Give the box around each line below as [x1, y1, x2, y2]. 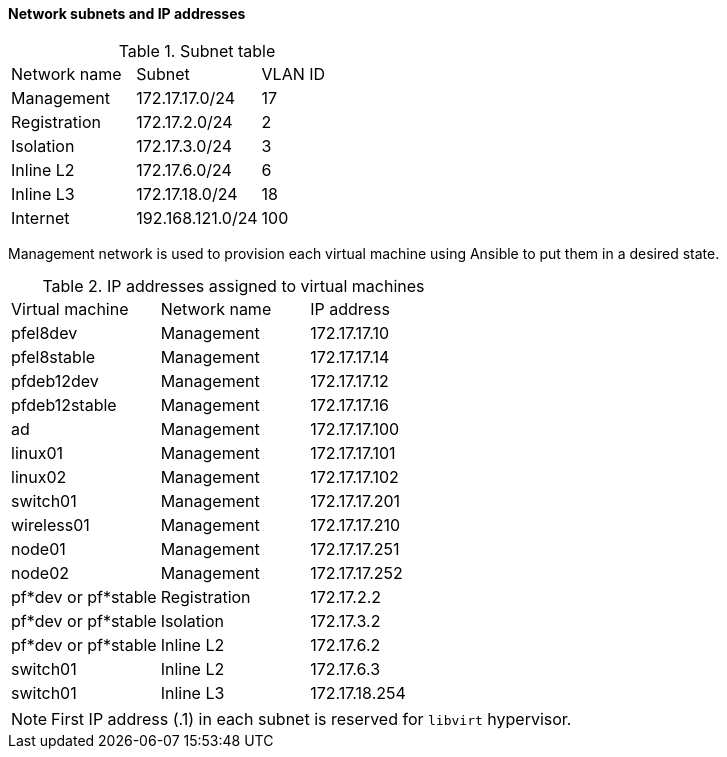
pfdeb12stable [11, 394, 117, 415]
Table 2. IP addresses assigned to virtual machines [42, 275, 425, 296]
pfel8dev [11, 322, 78, 343]
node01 [11, 538, 66, 559]
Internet [11, 207, 70, 228]
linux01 [11, 442, 63, 463]
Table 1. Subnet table [118, 40, 276, 61]
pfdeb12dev [11, 370, 99, 391]
